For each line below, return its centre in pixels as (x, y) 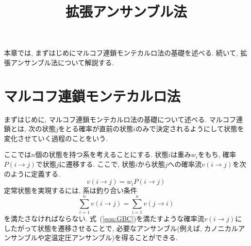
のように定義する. (32, 173)
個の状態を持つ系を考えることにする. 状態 (102, 154)
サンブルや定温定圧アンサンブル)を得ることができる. (94, 237)
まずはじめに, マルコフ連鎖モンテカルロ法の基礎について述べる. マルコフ (120, 119)
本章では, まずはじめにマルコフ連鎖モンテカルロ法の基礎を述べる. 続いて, (121, 53)
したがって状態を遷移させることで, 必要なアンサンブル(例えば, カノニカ (118, 228)
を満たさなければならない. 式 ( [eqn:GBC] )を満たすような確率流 (104, 218)
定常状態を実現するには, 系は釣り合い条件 (71, 190)
